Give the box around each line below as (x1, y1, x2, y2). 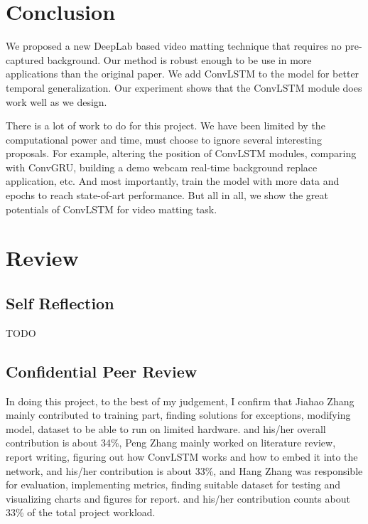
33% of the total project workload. (6, 505, 156, 520)
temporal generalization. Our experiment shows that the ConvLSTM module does (6, 80, 362, 95)
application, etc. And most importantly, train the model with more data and (6, 173, 340, 188)
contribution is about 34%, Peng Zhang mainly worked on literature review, (6, 435, 336, 450)
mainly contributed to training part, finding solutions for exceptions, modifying (6, 407, 351, 422)
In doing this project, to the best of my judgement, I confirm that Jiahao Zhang (6, 393, 355, 408)
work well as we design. (6, 94, 107, 109)
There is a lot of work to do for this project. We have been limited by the (6, 118, 325, 133)
